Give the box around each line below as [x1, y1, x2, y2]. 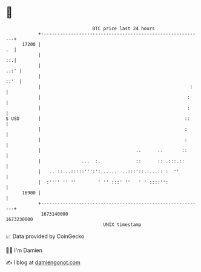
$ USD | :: [5, 115, 190, 122]
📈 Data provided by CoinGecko [5, 233, 85, 240]
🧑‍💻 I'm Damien [5, 247, 43, 254]
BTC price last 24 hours [92, 25, 155, 32]
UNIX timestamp [103, 221, 142, 228]
